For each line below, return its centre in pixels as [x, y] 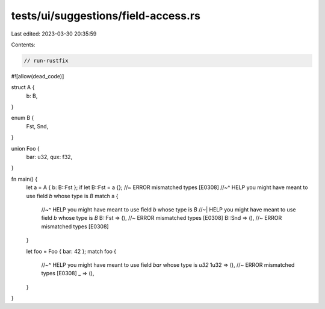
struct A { [23, 87]
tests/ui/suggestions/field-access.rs [106, 16]
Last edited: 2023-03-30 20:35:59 [54, 34]
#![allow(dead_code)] [38, 76]
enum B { [23, 118]
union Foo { [25, 148]
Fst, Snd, [37, 126]
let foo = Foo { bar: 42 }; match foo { [71, 251]
